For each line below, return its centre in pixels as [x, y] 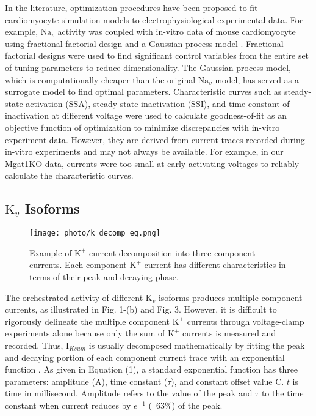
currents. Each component [78, 265]
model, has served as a [257, 79]
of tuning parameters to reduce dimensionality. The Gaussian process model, [148, 67]
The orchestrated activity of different [74, 297]
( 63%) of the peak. [185, 405]
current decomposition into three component [172, 252]
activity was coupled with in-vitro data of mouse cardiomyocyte [177, 32]
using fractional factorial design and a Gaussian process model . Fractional [144, 43]
